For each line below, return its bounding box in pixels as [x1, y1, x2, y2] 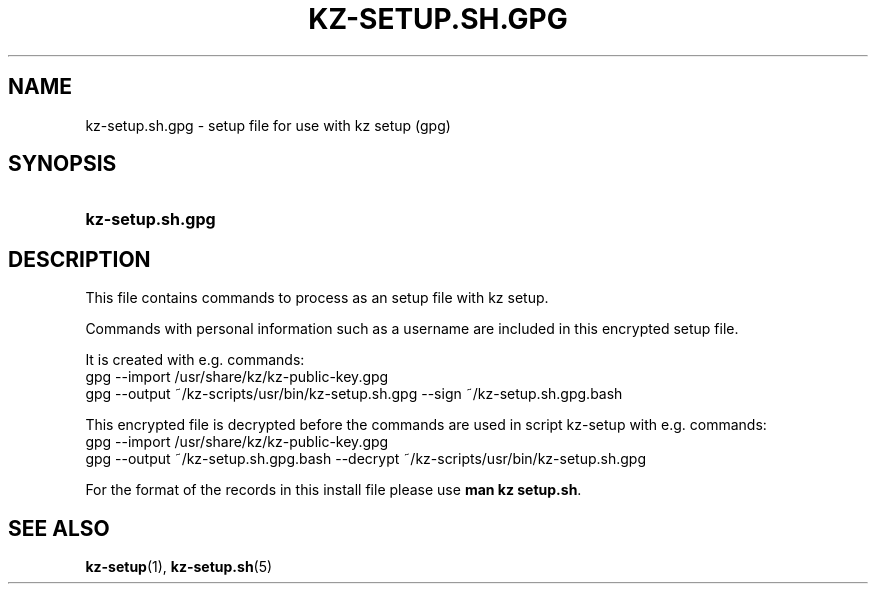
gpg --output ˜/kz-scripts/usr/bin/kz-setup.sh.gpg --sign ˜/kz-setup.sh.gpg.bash [85, 385, 623, 403]
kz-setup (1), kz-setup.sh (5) [85, 558, 273, 576]
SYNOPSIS [8, 151, 117, 177]
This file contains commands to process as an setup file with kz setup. [85, 289, 549, 307]
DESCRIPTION [8, 246, 151, 272]
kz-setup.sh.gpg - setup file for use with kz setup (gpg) [85, 116, 451, 134]
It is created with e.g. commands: [85, 351, 305, 369]
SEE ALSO [8, 515, 110, 541]
